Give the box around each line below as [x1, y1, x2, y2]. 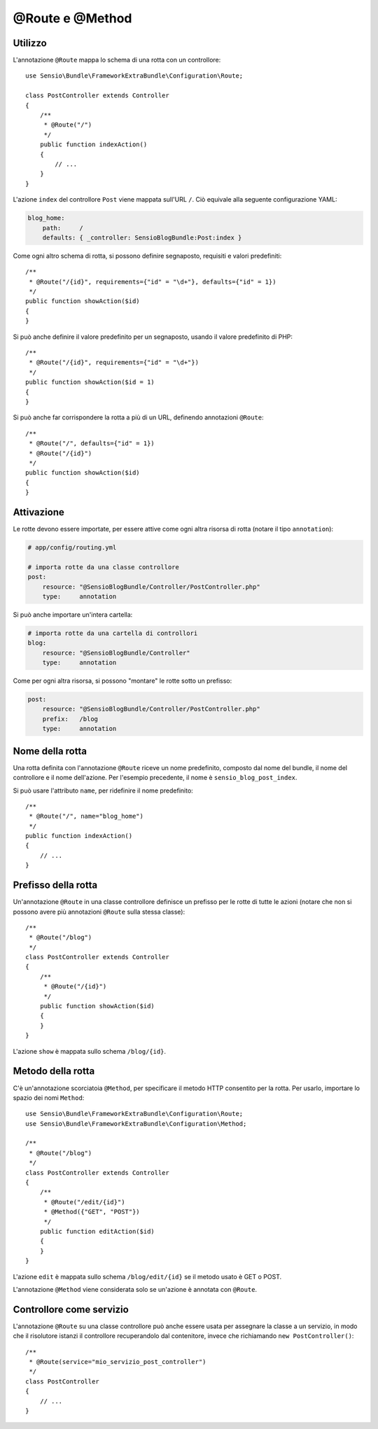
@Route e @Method [13, 11, 132, 26]
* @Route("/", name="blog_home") [29, 812, 143, 821]
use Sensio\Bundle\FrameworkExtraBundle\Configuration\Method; [25, 1120, 247, 1127]
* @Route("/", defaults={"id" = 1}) [29, 440, 155, 447]
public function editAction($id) [39, 1227, 155, 1235]
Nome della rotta [13, 745, 87, 757]
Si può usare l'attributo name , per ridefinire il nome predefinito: [13, 786, 194, 795]
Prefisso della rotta [13, 879, 98, 891]
